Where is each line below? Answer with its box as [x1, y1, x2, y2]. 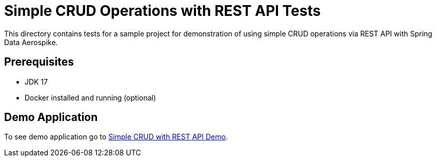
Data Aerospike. [4, 37, 58, 47]
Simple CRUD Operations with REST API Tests [4, 2, 321, 19]
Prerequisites [4, 55, 74, 69]
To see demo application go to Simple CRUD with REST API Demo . [4, 132, 228, 142]
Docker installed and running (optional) [25, 93, 156, 102]
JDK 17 [25, 77, 48, 86]
